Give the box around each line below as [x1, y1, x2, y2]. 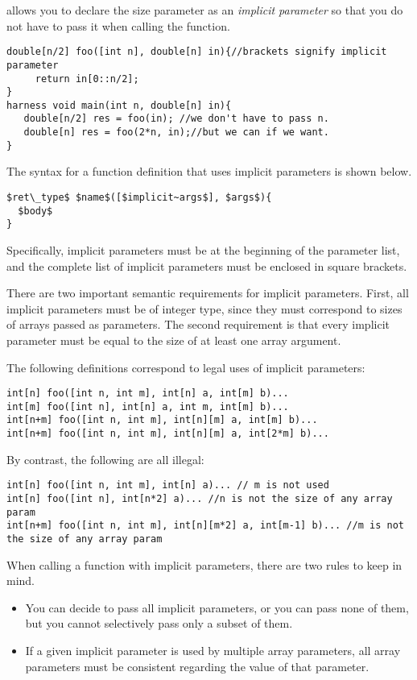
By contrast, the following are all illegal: [6, 450, 204, 467]
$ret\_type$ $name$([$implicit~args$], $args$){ [6, 192, 272, 204]
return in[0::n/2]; [35, 73, 139, 85]
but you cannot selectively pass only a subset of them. [25, 615, 293, 632]
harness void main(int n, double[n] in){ [6, 99, 232, 111]
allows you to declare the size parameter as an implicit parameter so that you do [6, 2, 403, 18]
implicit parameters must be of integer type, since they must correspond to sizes [6, 300, 403, 317]
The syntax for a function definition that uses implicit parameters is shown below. [6, 163, 412, 180]
